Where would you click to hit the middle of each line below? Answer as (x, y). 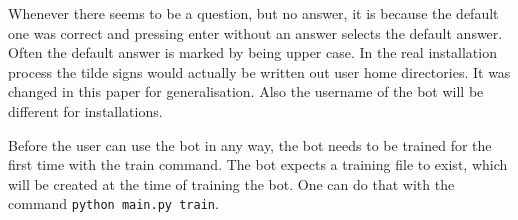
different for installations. (85, 110)
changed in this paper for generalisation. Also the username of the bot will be (246, 91)
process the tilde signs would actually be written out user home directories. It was (259, 71)
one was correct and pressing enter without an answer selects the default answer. (255, 32)
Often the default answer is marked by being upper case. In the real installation (252, 52)
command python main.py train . (113, 203)
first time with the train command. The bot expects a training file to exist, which (258, 164)
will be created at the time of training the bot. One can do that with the (231, 183)
